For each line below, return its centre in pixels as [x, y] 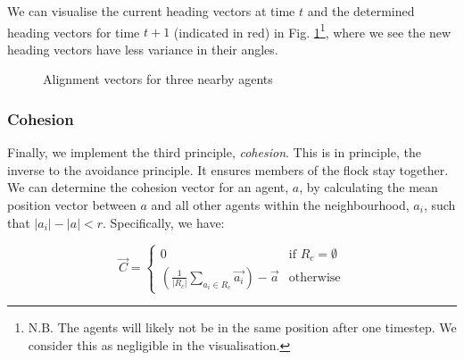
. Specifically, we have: [164, 222]
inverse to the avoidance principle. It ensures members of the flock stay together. [228, 169]
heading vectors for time [74, 32]
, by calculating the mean [369, 187]
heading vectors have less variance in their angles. [143, 49]
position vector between [72, 205]
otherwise [315, 277]
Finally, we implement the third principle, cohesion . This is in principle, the [214, 152]
